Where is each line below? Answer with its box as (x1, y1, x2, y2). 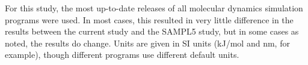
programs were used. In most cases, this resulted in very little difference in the (5, 13, 294, 26)
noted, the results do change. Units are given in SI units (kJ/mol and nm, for (5, 36, 290, 49)
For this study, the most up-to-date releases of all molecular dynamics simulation (5, 2, 303, 14)
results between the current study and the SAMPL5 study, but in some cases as (5, 25, 299, 38)
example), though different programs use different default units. (5, 48, 239, 61)
